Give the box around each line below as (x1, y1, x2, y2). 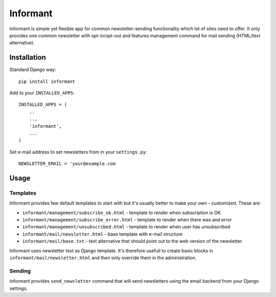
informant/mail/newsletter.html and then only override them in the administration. (9, 255, 197, 261)
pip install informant (18, 78, 76, 84)
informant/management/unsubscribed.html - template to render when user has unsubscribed (22, 224, 231, 230)
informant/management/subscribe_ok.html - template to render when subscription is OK (22, 210, 221, 216)
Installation (9, 53, 46, 62)
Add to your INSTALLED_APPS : (9, 90, 75, 96)
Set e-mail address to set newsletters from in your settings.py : (9, 149, 147, 155)
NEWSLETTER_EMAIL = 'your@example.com (18, 161, 116, 167)
